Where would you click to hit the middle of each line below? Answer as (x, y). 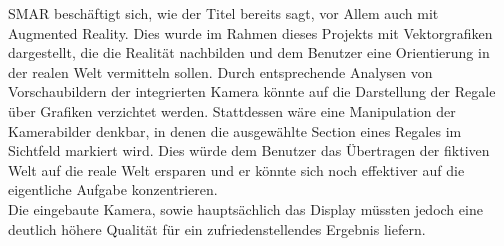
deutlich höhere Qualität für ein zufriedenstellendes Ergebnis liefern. (217, 228)
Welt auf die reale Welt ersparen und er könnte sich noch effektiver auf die (236, 169)
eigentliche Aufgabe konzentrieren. (113, 189)
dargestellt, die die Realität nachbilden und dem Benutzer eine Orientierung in (249, 52)
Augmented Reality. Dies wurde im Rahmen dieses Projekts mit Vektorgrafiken (250, 32)
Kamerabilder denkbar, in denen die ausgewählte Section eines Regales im (235, 130)
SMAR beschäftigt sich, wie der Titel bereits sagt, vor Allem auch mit (223, 13)
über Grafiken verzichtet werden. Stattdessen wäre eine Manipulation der (232, 110)
